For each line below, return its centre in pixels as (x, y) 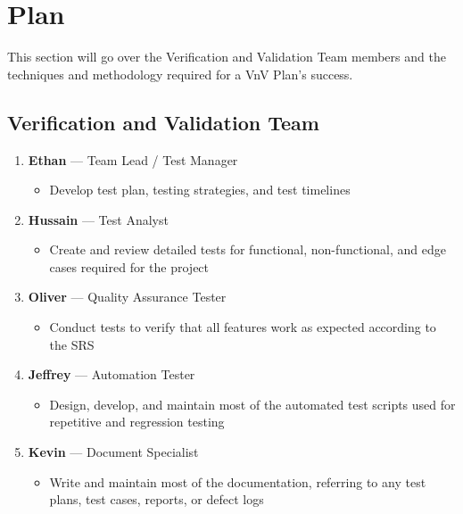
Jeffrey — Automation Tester (112, 374)
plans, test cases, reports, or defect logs (157, 499)
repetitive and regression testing (137, 422)
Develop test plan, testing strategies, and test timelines (200, 190)
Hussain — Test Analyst (98, 219)
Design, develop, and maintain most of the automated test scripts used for (252, 404)
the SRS (72, 344)
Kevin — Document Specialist (113, 452)
